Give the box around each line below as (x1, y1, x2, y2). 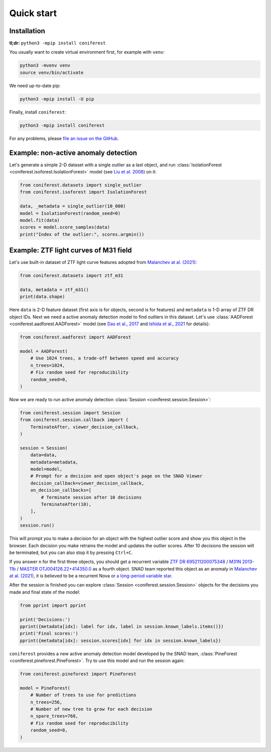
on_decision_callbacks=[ (30, 488, 92, 493)
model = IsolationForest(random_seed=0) (20, 210, 120, 216)
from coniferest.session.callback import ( (20, 417, 129, 423)
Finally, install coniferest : (9, 109, 66, 115)
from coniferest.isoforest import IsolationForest (20, 189, 148, 195)
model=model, (30, 466, 63, 472)
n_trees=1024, (30, 362, 65, 368)
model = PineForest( (20, 685, 70, 691)
